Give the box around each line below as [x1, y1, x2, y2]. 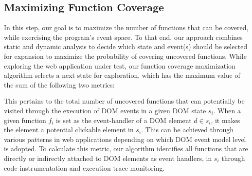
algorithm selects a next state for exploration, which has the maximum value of [4, 70, 240, 80]
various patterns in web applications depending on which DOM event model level [4, 134, 246, 144]
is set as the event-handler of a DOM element [56, 115, 192, 125]
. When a [213, 105, 241, 115]
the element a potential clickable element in [4, 124, 134, 135]
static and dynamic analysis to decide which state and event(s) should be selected [4, 41, 248, 52]
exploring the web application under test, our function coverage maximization [4, 60, 235, 70]
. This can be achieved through [141, 124, 234, 135]
